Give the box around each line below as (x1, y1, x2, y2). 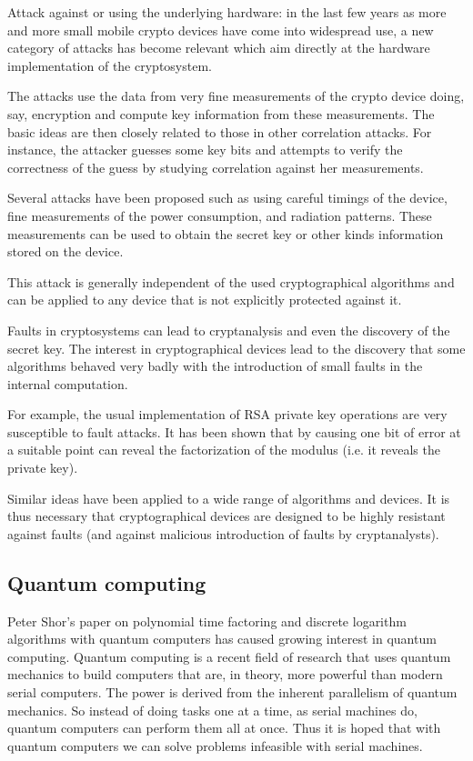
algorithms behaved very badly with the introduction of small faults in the (7, 356, 423, 375)
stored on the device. (7, 242, 124, 261)
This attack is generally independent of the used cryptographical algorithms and (7, 272, 455, 291)
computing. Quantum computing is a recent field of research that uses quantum (7, 646, 451, 666)
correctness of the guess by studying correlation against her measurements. (7, 157, 424, 176)
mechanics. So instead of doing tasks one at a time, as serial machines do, (7, 700, 418, 719)
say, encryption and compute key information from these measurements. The (7, 104, 435, 123)
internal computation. (7, 374, 128, 393)
